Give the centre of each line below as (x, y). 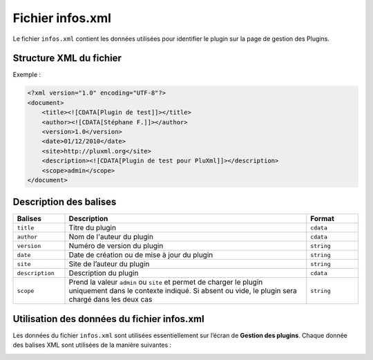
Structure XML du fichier (67, 58)
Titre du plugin (93, 228)
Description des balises (65, 202)
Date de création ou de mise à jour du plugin (141, 255)
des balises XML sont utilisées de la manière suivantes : (92, 345)
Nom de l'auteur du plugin (111, 237)
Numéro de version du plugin (116, 246)
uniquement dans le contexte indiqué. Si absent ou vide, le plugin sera (183, 291)
